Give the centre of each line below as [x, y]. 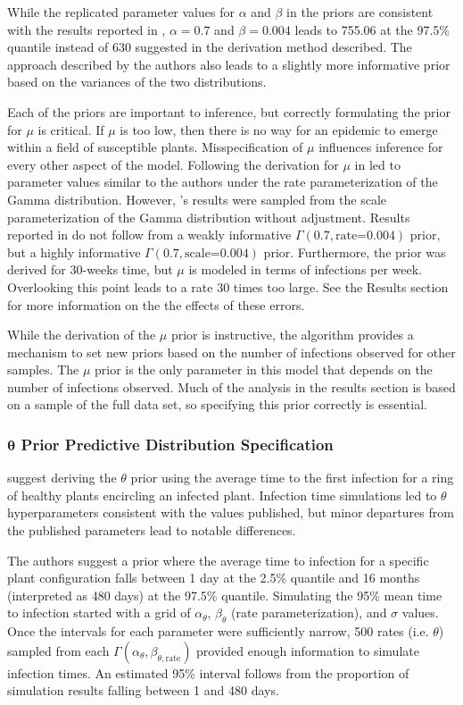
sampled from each [58, 650]
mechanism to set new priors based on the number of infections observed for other [231, 352]
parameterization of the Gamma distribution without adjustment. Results [209, 217]
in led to [377, 164]
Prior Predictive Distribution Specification [177, 444]
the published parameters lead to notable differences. [152, 530]
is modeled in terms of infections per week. [306, 269]
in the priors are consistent [360, 12]
